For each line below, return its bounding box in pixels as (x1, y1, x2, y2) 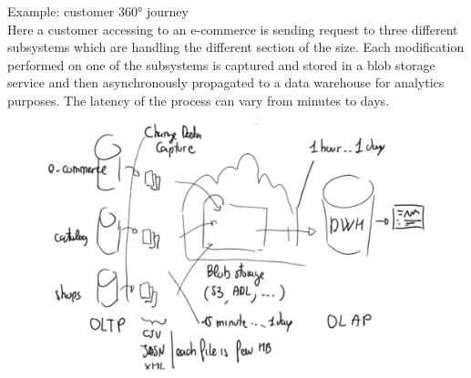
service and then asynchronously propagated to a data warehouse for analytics (7, 73, 445, 92)
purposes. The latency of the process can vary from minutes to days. (7, 90, 390, 109)
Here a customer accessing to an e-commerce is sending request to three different (7, 19, 458, 38)
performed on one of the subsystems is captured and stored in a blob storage (7, 55, 435, 74)
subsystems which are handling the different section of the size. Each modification (7, 37, 465, 56)
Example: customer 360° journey (7, 2, 189, 20)
